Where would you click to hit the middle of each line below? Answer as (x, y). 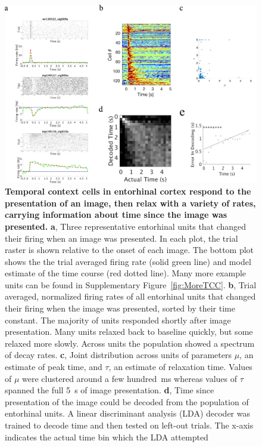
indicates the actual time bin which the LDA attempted (107, 437)
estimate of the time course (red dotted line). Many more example (126, 273)
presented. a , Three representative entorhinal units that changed (126, 226)
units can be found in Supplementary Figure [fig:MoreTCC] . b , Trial (131, 284)
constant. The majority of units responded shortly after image (118, 320)
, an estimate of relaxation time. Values (180, 367)
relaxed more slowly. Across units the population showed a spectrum (130, 343)
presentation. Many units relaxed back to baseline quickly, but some (129, 332)
